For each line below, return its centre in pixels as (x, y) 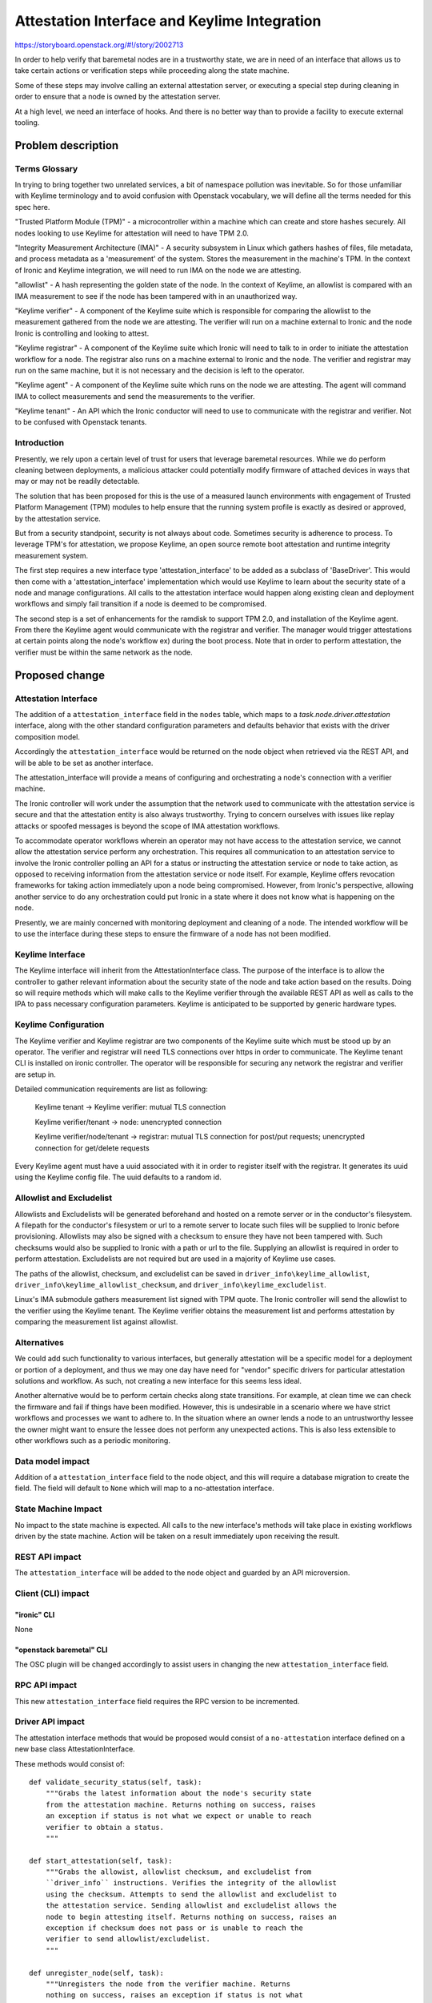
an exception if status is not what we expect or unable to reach (178, 1816)
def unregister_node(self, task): (96, 1973)
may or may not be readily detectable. (77, 482)
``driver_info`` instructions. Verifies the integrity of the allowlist (191, 1883)
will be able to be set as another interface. (84, 763)
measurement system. (52, 555)
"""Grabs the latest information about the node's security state (178, 1793)
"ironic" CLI (35, 1614)
